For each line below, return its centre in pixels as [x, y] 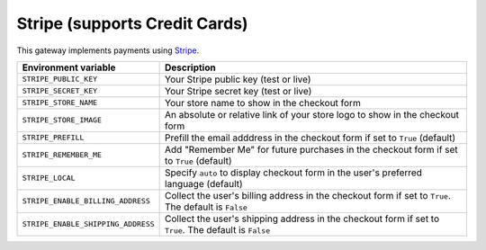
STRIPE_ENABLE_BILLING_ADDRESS [86, 201]
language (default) [204, 183]
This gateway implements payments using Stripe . [108, 50]
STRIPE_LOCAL [49, 179]
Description [190, 67]
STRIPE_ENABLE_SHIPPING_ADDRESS [88, 224]
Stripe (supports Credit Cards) [132, 23]
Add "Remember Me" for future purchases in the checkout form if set [311, 149]
